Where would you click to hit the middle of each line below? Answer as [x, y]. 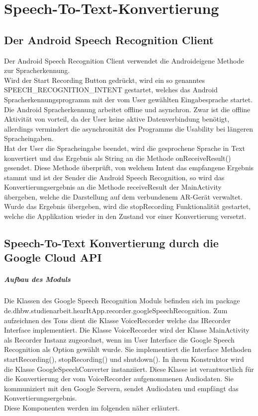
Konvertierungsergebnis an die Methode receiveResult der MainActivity [113, 187]
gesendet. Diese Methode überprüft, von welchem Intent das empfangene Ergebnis [129, 168]
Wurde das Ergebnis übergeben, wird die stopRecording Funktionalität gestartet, [128, 206]
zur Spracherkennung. [37, 70]
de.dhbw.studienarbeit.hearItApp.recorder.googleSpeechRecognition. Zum [116, 310]
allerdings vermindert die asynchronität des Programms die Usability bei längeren [129, 128]
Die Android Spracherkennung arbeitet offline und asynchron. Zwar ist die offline [127, 109]
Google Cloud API [53, 257]
